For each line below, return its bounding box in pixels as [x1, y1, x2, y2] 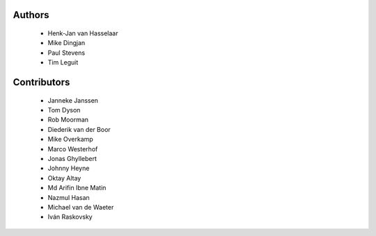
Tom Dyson [47, 106, 81, 114]
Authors [13, 9, 49, 21]
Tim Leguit [47, 58, 79, 67]
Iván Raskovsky [47, 212, 93, 221]
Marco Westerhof [47, 144, 98, 153]
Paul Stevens [47, 49, 86, 57]
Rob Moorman [47, 115, 89, 124]
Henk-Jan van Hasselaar [47, 29, 118, 37]
